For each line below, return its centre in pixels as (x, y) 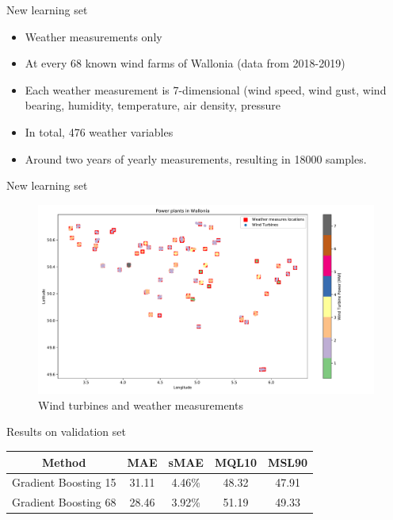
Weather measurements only (93, 36)
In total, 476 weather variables (99, 131)
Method (64, 462)
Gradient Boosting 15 (64, 482)
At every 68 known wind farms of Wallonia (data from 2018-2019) (185, 63)
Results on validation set (66, 431)
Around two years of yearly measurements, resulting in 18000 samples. (196, 158)
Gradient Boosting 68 (64, 502)
